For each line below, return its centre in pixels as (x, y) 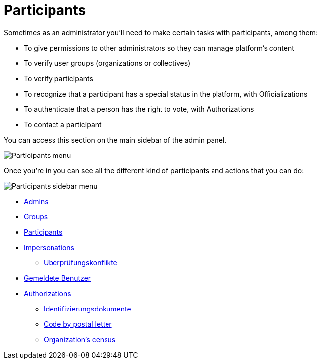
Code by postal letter (78, 324)
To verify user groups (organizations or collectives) (107, 63)
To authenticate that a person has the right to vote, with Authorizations (139, 109)
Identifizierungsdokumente (87, 309)
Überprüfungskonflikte (80, 262)
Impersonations (49, 247)
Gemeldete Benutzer (57, 278)
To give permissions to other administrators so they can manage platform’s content (159, 48)
